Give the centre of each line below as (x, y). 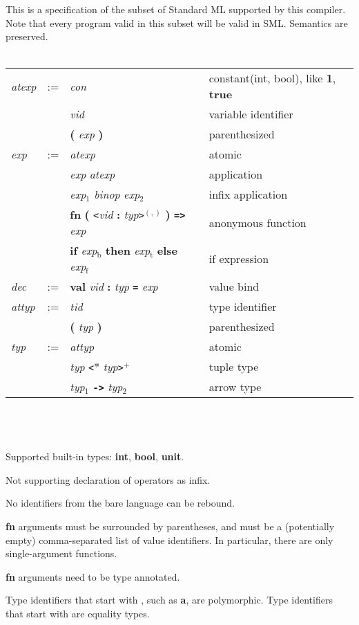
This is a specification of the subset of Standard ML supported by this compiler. (176, 9)
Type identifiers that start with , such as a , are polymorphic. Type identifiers (169, 600)
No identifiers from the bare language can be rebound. (120, 503)
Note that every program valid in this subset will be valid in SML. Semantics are (177, 22)
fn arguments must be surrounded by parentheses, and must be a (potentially (170, 526)
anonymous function (258, 222)
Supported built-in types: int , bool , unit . (95, 456)
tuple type (234, 367)
